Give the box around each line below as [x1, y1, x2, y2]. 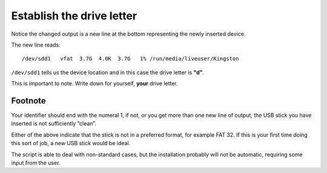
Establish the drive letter [11, 9, 137, 22]
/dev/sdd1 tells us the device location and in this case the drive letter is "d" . [11, 68, 205, 76]
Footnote [11, 96, 47, 106]
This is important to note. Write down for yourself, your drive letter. [11, 80, 178, 87]
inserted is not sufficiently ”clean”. [11, 120, 96, 127]
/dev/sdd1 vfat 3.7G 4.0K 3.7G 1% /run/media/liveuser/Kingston [22, 55, 239, 62]
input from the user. [11, 159, 61, 166]
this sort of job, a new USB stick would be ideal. [11, 140, 131, 147]
